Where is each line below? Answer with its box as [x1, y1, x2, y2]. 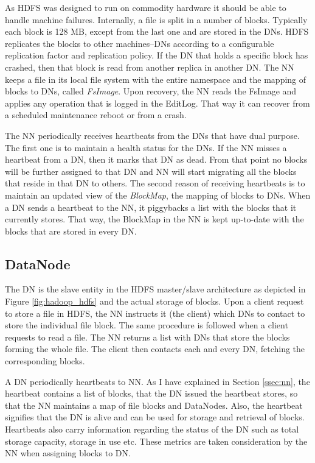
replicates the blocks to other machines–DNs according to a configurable [5, 37, 274, 49]
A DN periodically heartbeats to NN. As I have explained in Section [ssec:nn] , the [5, 375, 310, 387]
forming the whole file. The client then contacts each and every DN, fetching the [5, 342, 305, 355]
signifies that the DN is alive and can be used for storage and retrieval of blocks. [5, 411, 305, 423]
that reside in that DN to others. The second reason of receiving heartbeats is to [5, 177, 305, 189]
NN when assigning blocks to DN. [5, 447, 131, 459]
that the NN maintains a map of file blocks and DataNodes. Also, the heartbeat [5, 398, 303, 411]
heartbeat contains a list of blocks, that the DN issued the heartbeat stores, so [5, 387, 298, 400]
